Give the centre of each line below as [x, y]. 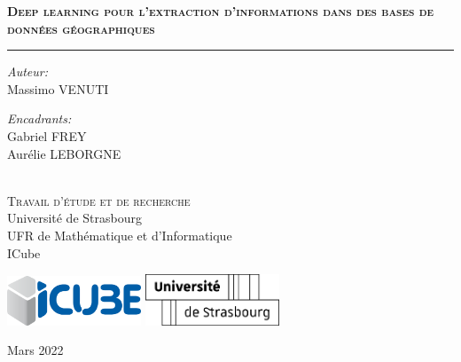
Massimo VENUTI [58, 88]
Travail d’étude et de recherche [99, 200]
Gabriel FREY [47, 135]
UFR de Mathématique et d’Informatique [120, 235]
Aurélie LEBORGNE [64, 153]
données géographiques [81, 28]
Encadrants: [39, 118]
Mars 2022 [35, 350]
